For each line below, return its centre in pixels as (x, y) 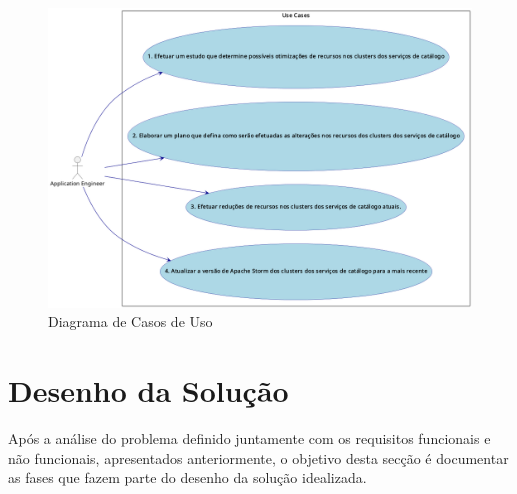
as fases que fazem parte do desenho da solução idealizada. (187, 477)
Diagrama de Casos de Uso (130, 321)
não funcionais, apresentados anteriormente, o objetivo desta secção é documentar (258, 457)
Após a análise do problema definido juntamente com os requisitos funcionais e (249, 438)
